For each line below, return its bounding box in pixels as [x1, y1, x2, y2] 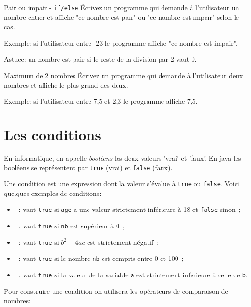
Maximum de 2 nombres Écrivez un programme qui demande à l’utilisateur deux [4, 70, 243, 81]
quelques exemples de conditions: [4, 188, 102, 198]
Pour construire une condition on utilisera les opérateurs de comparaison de [4, 286, 228, 296]
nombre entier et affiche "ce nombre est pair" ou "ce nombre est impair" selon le [4, 12, 239, 22]
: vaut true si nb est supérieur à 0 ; [18, 221, 125, 231]
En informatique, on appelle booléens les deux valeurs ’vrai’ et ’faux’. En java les [4, 152, 241, 162]
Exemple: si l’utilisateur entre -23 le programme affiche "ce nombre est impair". [4, 37, 238, 48]
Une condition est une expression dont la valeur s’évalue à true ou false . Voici [4, 178, 239, 189]
